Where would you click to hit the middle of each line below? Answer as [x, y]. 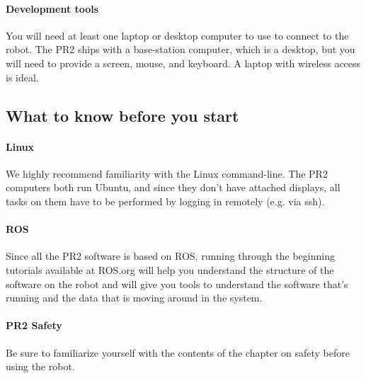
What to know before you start [122, 115]
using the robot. [40, 366]
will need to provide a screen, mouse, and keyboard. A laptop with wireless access [183, 63]
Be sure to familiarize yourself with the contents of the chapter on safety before [178, 352]
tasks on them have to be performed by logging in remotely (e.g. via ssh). [165, 201]
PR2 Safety [34, 325]
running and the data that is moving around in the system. [134, 298]
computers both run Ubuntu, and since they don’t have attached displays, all [173, 187]
